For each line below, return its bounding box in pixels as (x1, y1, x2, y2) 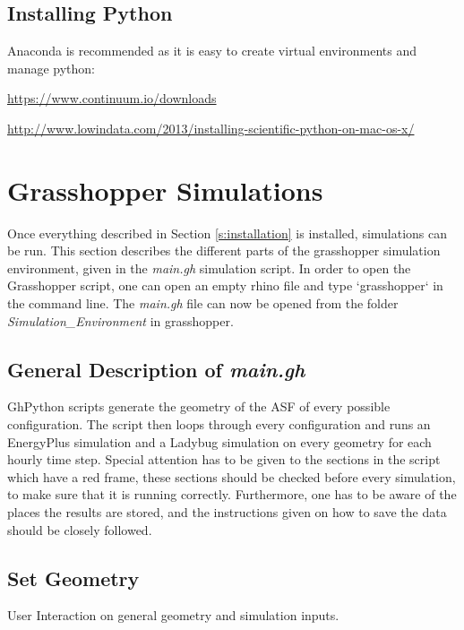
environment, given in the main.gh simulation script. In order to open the (7, 258, 411, 277)
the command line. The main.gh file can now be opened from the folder (7, 294, 399, 313)
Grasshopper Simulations (7, 171, 323, 208)
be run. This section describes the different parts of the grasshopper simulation (7, 241, 441, 260)
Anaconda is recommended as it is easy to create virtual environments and (7, 41, 417, 60)
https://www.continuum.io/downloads (7, 89, 217, 108)
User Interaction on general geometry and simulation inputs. (7, 606, 339, 625)
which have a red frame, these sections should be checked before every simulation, (7, 467, 456, 486)
